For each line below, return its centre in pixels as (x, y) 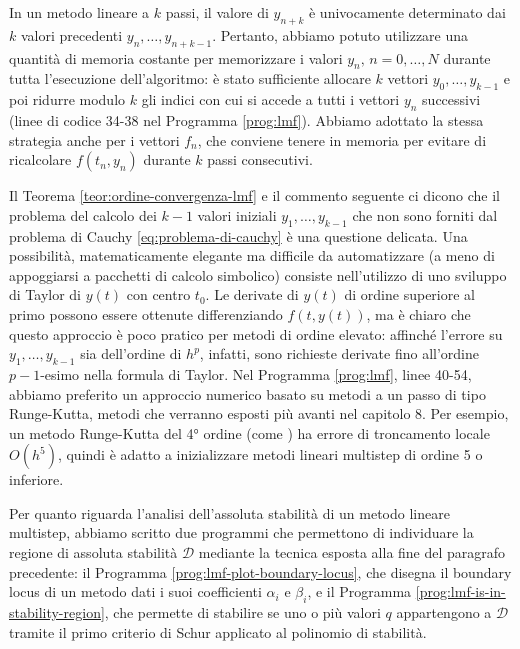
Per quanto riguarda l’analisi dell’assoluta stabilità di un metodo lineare (229, 512)
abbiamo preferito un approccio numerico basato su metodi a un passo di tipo (247, 393)
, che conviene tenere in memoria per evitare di (342, 139)
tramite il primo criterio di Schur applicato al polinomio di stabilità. (218, 631)
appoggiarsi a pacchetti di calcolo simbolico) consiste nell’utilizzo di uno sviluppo (258, 274)
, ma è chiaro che (418, 313)
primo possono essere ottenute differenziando (146, 313)
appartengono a (444, 612)
